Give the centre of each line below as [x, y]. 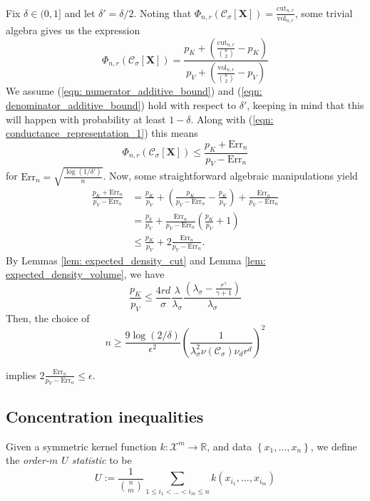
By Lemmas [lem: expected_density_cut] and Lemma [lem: [136, 260]
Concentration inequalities [105, 416]
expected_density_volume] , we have [85, 274]
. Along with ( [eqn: [232, 119]
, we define [334, 446]
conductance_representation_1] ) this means [102, 133]
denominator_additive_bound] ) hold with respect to [121, 105]
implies [21, 375]
